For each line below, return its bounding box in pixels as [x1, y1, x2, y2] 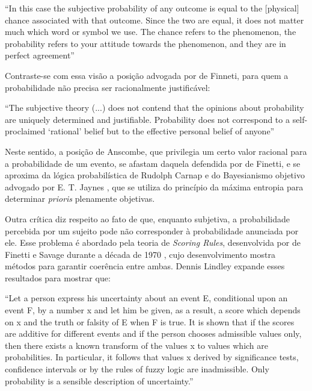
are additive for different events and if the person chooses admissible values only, [5, 327, 302, 340]
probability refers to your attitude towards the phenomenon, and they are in [5, 37, 286, 49]
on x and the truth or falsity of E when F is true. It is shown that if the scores [5, 315, 295, 328]
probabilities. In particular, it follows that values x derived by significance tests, [5, 351, 299, 363]
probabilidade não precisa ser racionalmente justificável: [5, 81, 210, 93]
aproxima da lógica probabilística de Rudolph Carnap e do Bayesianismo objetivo [5, 169, 305, 181]
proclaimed [5, 125, 46, 137]
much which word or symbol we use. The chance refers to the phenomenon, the [5, 25, 296, 38]
